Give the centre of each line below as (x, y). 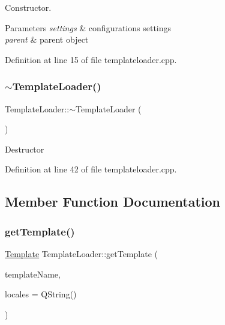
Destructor (25, 149)
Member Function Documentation (113, 202)
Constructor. (28, 7)
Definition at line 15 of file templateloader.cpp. (91, 59)
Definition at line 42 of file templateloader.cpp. (91, 169)
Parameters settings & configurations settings (88, 27)
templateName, (33, 274)
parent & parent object (47, 39)
